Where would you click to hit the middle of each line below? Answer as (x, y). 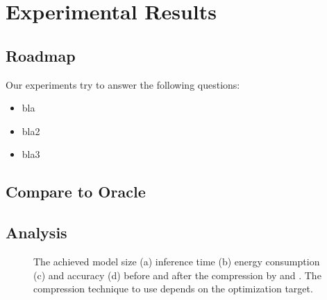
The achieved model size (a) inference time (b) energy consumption (177, 261)
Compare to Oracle (76, 192)
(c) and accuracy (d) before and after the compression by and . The (177, 275)
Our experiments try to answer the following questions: (123, 84)
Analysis (36, 232)
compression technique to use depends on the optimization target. (173, 289)
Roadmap (41, 55)
